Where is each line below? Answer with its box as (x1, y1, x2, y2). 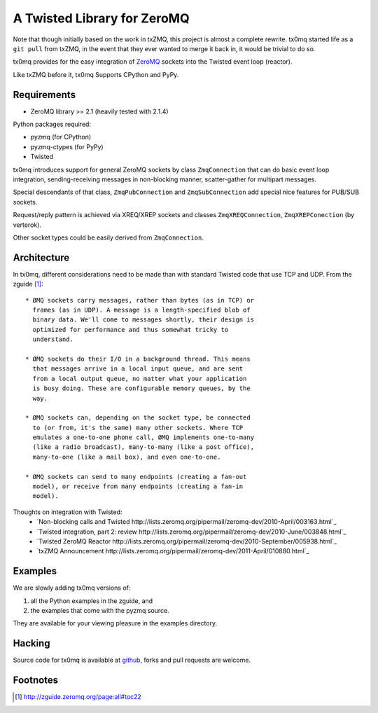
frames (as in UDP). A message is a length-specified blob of (32, 306, 251, 314)
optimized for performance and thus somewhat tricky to (32, 326, 229, 333)
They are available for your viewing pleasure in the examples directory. (13, 619, 218, 628)
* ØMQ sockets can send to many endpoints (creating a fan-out (25, 473, 247, 480)
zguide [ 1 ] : (13, 280, 43, 289)
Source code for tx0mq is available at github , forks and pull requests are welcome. (13, 656, 251, 665)
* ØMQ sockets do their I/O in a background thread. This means (25, 354, 251, 363)
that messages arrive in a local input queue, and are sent (32, 365, 244, 373)
